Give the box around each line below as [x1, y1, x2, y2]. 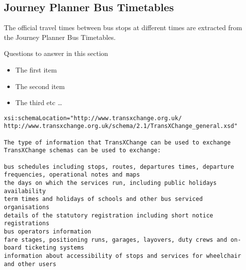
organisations [4, 203, 50, 211]
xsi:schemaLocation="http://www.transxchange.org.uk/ [4, 114, 182, 122]
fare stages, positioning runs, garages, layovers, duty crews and [4, 236, 227, 243]
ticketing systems [24, 244, 84, 252]
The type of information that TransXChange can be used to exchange [4, 139, 231, 146]
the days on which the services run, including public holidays [4, 180, 217, 187]
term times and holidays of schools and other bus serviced [4, 196, 203, 203]
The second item [15, 81, 65, 91]
